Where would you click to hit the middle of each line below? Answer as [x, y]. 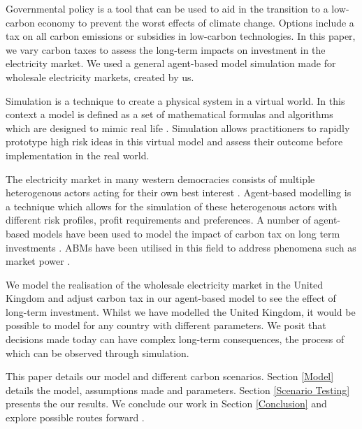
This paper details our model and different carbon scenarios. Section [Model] [170, 376]
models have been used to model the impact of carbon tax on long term [186, 233]
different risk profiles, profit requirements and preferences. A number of [158, 220]
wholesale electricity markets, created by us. [100, 77]
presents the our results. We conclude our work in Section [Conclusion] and [166, 403]
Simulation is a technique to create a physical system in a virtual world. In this [175, 100]
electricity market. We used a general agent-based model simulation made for [171, 63]
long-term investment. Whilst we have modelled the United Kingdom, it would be [181, 311]
